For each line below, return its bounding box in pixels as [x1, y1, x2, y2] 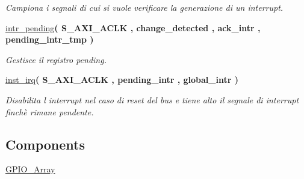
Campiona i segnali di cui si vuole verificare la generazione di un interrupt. [5, 1, 284, 13]
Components [5, 135, 85, 153]
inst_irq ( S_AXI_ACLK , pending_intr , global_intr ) [5, 73, 238, 86]
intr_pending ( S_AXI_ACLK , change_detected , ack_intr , [5, 21, 261, 34]
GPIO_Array [5, 163, 55, 175]
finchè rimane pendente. [5, 105, 94, 118]
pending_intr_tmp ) [5, 33, 94, 46]
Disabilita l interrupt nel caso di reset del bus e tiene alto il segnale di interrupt [5, 93, 299, 106]
